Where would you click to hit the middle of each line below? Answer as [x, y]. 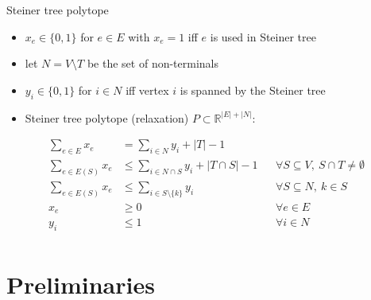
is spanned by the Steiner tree [253, 90]
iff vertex [147, 90]
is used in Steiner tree [263, 36]
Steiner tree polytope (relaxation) [107, 117]
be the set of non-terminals [153, 63]
